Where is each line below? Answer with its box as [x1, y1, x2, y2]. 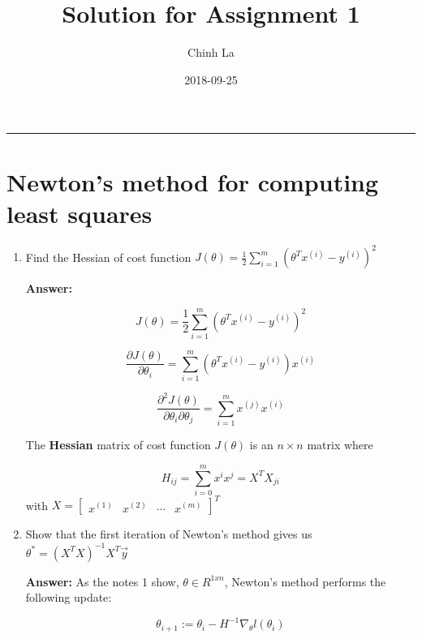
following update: [25, 589, 112, 606]
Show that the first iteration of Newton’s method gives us [25, 525, 312, 543]
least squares [6, 196, 153, 229]
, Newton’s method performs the [224, 573, 386, 590]
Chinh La [187, 44, 235, 61]
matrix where [307, 436, 373, 453]
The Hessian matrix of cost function [25, 436, 211, 453]
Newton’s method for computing [6, 165, 379, 198]
